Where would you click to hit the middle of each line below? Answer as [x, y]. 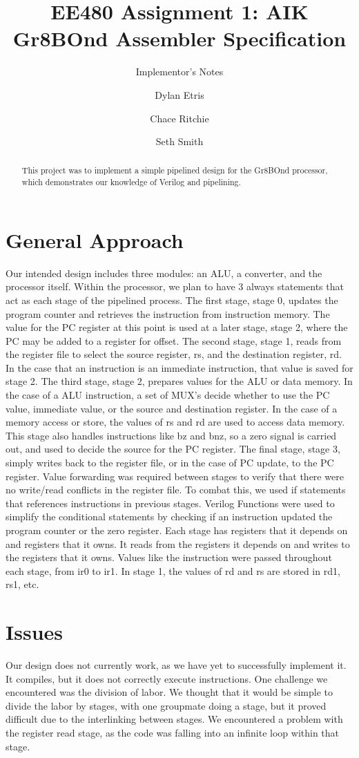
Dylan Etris [179, 94]
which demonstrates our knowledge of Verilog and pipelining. [131, 182]
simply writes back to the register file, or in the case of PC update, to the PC [170, 463]
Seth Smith [179, 141]
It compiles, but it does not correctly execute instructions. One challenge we [167, 678]
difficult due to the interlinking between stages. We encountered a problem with [174, 719]
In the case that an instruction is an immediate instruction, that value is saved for [179, 367]
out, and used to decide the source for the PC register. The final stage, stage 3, [173, 449]
